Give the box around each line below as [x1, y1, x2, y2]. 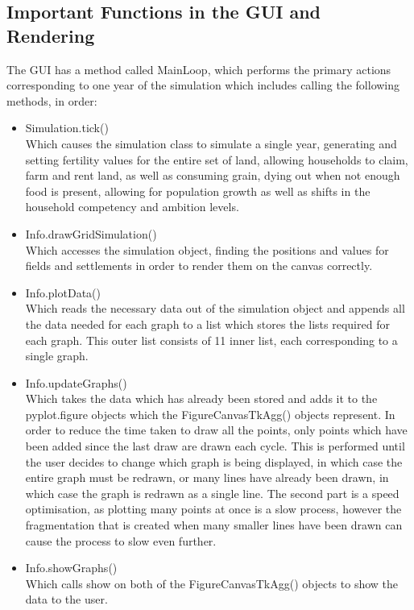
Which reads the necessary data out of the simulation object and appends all [25, 300, 405, 317]
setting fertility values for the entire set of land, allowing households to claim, [25, 151, 408, 168]
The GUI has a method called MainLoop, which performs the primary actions [6, 60, 391, 77]
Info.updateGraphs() [25, 374, 127, 391]
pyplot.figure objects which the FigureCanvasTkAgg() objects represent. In [25, 405, 395, 422]
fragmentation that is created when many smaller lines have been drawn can [25, 517, 403, 533]
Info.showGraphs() [25, 559, 118, 576]
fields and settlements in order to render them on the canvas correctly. [25, 257, 373, 274]
